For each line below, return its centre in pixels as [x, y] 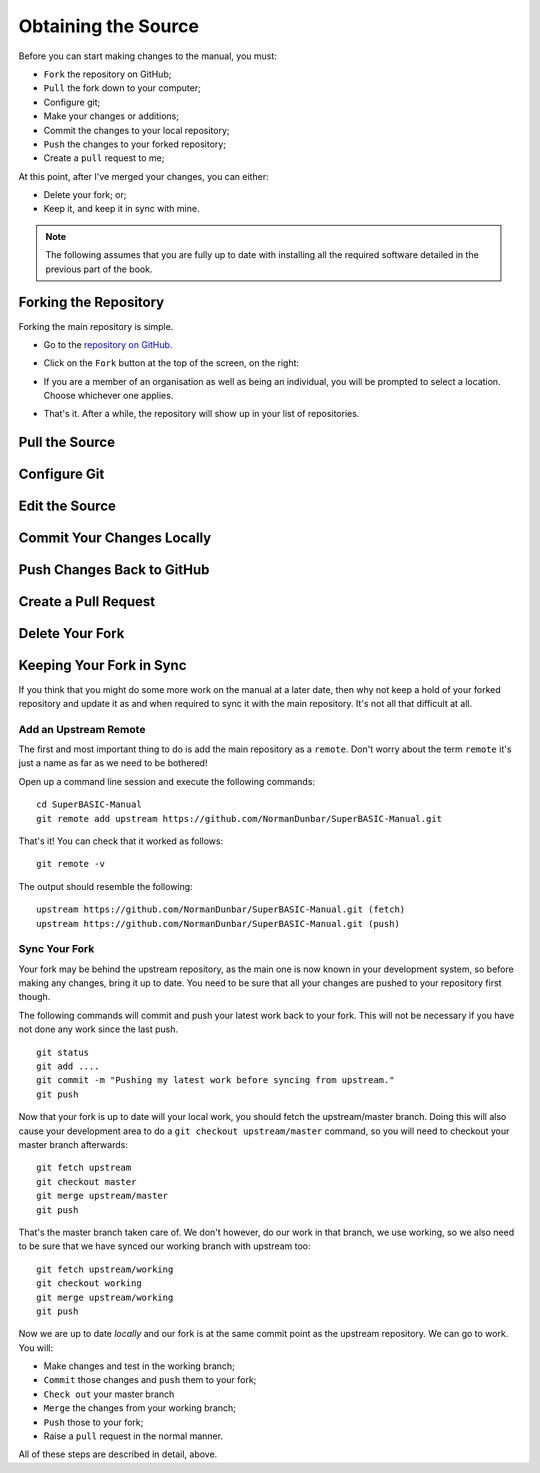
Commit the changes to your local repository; [136, 130]
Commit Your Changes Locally [115, 538]
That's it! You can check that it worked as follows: [121, 841]
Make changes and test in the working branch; [139, 1366]
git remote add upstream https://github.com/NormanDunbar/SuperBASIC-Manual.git [239, 818]
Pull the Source [66, 442]
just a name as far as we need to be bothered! [113, 763]
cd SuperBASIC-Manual [89, 804]
